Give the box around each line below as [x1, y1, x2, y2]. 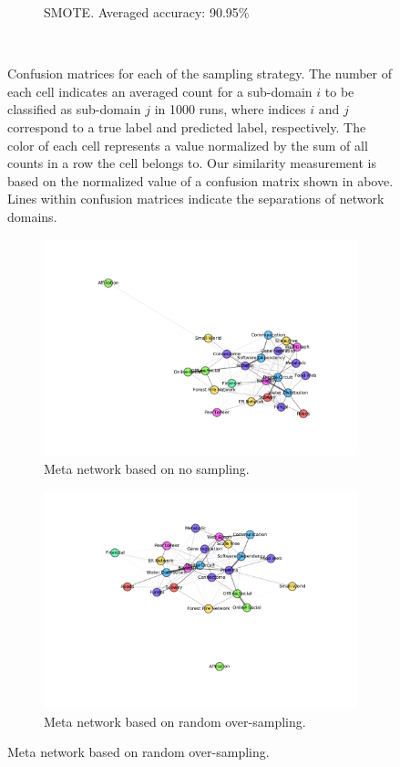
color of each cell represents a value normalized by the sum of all [7, 135, 368, 154]
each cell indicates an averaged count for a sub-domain [7, 81, 313, 100]
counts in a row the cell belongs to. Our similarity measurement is [7, 153, 376, 173]
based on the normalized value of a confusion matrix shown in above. [7, 171, 394, 190]
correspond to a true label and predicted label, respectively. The [7, 117, 366, 136]
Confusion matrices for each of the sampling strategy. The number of [7, 64, 393, 83]
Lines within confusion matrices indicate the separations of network [7, 189, 385, 208]
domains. [7, 206, 57, 226]
